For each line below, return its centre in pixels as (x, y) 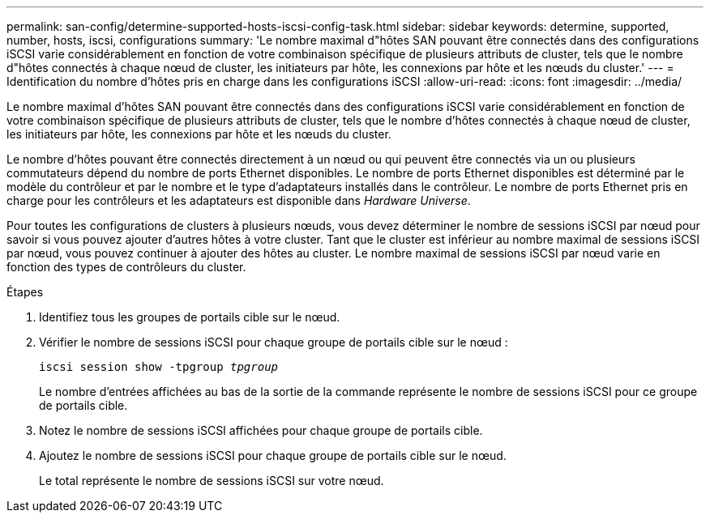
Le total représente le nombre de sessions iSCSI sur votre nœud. (212, 481)
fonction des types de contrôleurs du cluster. (126, 267)
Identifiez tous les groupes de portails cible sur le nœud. (190, 317)
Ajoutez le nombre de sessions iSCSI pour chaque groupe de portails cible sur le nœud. (273, 455)
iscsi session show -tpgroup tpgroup (159, 367)
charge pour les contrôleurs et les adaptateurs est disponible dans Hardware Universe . (239, 200)
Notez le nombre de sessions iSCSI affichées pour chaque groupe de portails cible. (261, 430)
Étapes (25, 292)
